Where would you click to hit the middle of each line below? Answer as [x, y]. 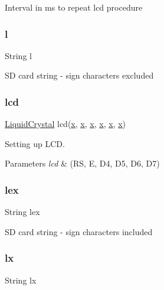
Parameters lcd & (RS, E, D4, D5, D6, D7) [82, 163]
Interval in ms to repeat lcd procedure [74, 7]
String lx [21, 280]
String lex [22, 212]
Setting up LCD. [35, 143]
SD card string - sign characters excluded [79, 75]
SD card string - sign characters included [79, 231]
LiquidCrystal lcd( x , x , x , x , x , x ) [65, 124]
